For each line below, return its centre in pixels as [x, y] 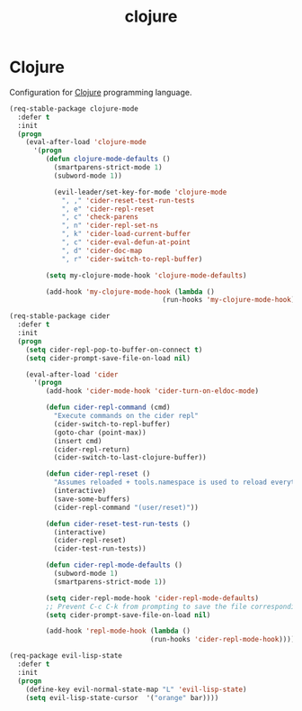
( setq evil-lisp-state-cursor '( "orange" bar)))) [122, 697]
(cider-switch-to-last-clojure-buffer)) [130, 458]
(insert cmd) [78, 441]
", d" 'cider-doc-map [102, 251]
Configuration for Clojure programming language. [101, 92]
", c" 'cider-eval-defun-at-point [126, 242]
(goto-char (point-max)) [100, 433]
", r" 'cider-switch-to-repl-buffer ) [132, 259]
